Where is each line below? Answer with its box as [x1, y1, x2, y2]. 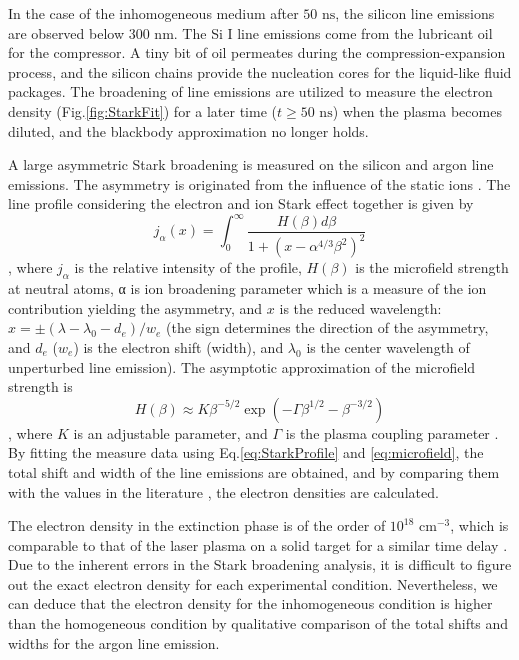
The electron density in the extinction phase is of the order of [8, 515, 386, 536]
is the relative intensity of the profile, [74, 257, 302, 278]
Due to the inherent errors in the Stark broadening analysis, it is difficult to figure [8, 554, 512, 575]
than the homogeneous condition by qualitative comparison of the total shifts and [8, 613, 509, 634]
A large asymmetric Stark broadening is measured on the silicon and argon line [8, 154, 494, 175]
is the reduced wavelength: [279, 297, 442, 318]
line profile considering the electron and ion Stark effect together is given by [8, 193, 474, 214]
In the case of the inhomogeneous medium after [8, 3, 299, 23]
